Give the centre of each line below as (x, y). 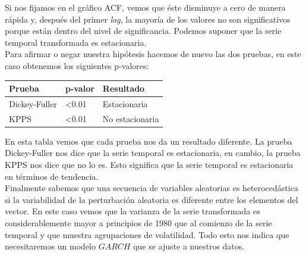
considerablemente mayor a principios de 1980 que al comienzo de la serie (138, 223)
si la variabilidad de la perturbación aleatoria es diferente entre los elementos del (152, 199)
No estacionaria (131, 118)
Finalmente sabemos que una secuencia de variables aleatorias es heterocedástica (152, 188)
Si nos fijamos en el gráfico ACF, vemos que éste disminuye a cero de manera (145, 7)
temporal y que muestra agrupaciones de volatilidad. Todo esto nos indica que (147, 234)
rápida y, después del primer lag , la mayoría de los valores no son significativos (148, 19)
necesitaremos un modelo (51, 246)
